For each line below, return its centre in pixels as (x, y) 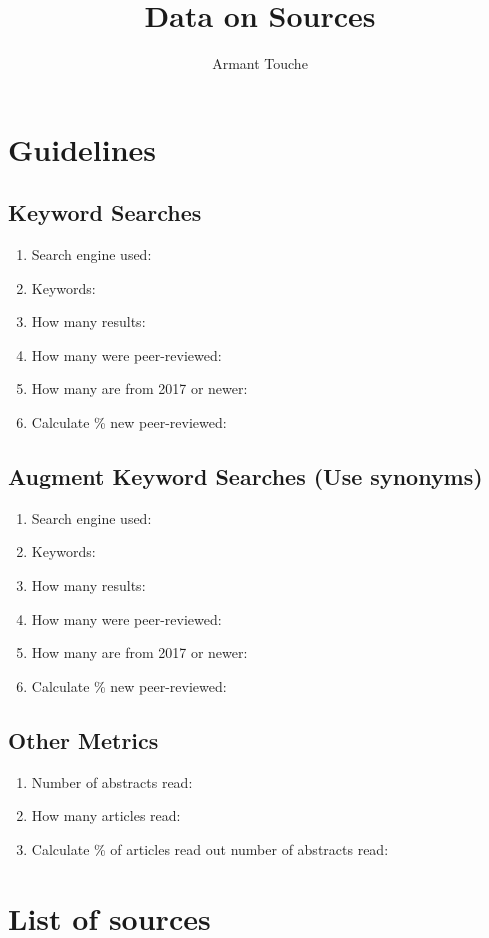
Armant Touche (260, 63)
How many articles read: (106, 815)
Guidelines (82, 148)
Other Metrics (83, 739)
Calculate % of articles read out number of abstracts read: (210, 848)
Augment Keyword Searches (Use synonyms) (245, 476)
